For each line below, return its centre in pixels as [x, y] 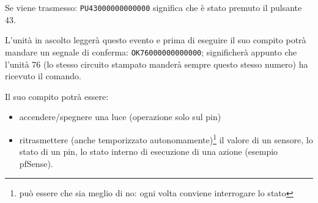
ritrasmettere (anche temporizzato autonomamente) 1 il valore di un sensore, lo [166, 138]
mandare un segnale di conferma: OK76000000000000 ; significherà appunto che [151, 52]
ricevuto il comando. [43, 76]
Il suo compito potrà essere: [57, 96]
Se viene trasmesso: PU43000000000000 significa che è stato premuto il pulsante [153, 7]
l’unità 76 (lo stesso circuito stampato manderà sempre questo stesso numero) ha [157, 64]
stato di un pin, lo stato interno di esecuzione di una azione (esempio [149, 151]
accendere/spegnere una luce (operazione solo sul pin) [120, 117]
